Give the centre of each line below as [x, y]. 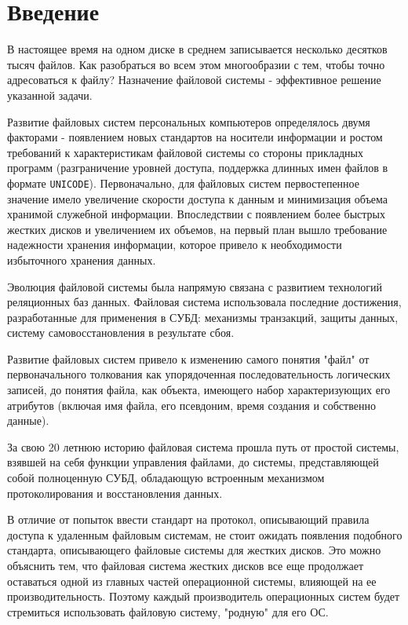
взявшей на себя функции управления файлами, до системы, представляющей [193, 462]
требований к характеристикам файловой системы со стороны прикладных [185, 152]
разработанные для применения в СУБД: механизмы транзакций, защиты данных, [203, 317]
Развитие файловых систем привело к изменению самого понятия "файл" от [188, 358]
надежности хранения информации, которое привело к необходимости [175, 245]
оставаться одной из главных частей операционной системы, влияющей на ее [192, 581]
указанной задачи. [50, 95]
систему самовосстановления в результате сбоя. [121, 333]
